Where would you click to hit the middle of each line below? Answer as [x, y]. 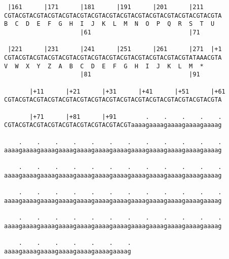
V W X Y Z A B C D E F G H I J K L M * [104, 66]
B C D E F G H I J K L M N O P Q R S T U [109, 24]
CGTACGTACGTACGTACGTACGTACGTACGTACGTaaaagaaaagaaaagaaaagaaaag [113, 125]
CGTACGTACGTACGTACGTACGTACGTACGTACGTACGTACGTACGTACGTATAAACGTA [113, 57]
